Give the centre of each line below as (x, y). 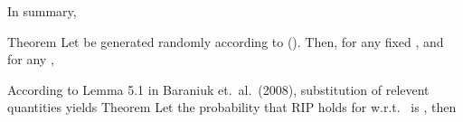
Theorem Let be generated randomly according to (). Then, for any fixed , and (226, 41)
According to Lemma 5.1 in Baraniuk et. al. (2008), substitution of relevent (218, 89)
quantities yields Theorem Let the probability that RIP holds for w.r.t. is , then (232, 107)
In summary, (42, 11)
